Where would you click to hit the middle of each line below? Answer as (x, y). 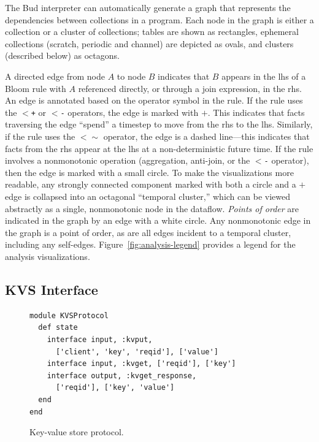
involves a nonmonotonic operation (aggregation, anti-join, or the (128, 160)
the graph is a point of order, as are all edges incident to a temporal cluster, (148, 232)
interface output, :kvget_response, (122, 375)
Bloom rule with (36, 88)
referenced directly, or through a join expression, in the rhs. (190, 88)
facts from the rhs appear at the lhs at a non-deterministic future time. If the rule (159, 148)
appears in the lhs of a (264, 76)
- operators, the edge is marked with (129, 112)
